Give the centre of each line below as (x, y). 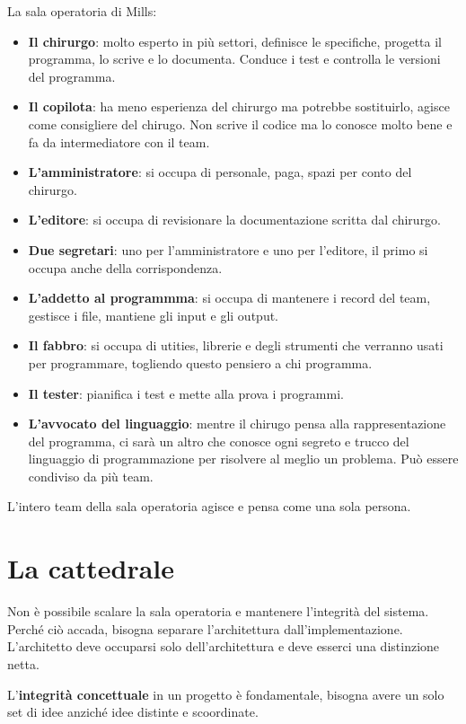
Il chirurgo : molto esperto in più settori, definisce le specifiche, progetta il (235, 41)
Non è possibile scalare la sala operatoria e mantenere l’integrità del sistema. (218, 611)
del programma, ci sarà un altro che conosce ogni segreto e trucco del (219, 441)
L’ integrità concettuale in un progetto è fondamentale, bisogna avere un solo (226, 694)
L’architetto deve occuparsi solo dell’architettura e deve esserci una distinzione (224, 646)
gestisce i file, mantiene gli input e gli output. (154, 315)
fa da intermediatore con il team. (119, 141)
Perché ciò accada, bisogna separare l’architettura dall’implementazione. (205, 628)
